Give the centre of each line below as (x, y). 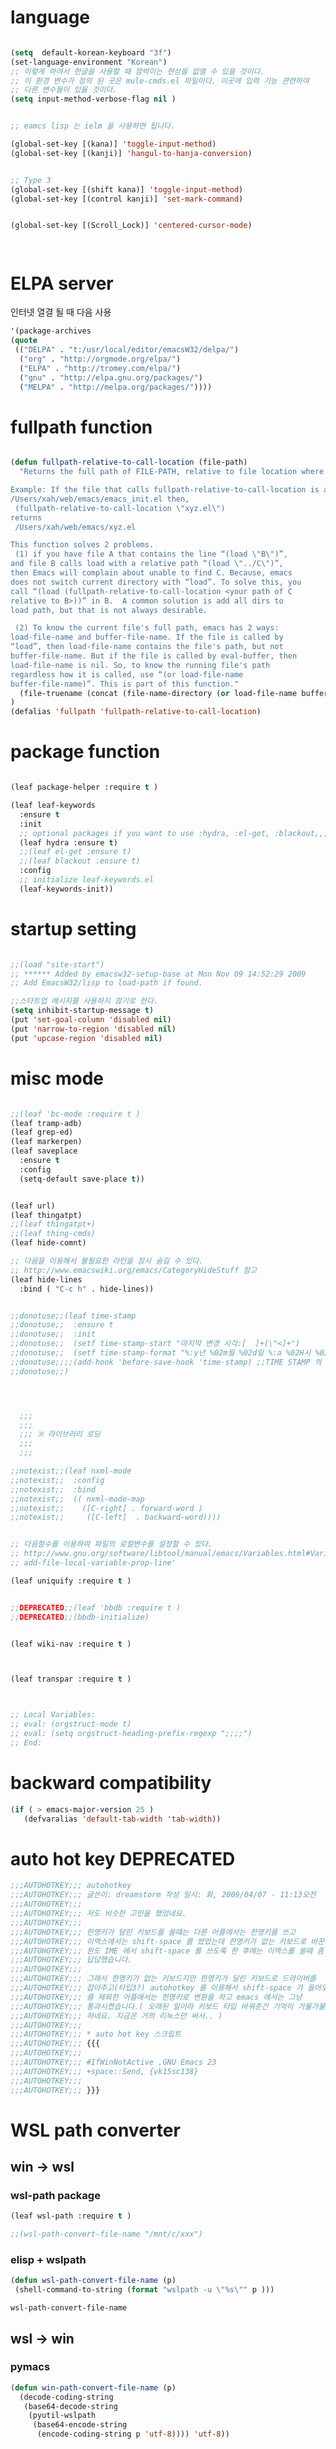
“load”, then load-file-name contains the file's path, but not (147, 647)
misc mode (57, 1078)
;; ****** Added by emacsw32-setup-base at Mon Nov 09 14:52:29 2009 (158, 974)
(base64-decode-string (70, 2406)
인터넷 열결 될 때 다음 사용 (61, 312)
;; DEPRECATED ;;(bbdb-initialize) (80, 1617)
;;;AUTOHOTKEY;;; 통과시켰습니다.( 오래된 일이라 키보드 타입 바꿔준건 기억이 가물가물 (168, 2006)
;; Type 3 (31, 180)
